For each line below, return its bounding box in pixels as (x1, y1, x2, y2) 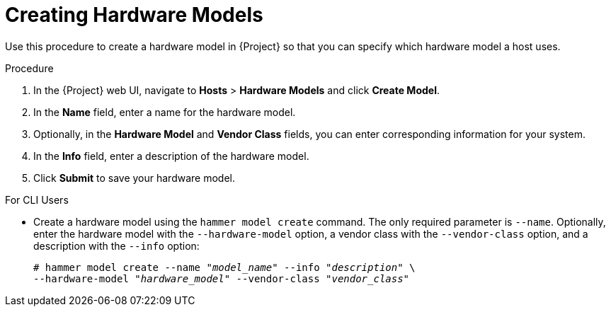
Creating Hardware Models (5, 3, 263, 27)
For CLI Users (5, 193, 69, 206)
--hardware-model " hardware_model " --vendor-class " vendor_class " (33, 272, 410, 284)
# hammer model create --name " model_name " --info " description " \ (33, 261, 416, 273)
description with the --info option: (33, 239, 200, 252)
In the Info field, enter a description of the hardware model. (33, 149, 309, 162)
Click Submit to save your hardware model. (33, 171, 235, 184)
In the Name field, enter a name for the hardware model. (33, 105, 296, 118)
